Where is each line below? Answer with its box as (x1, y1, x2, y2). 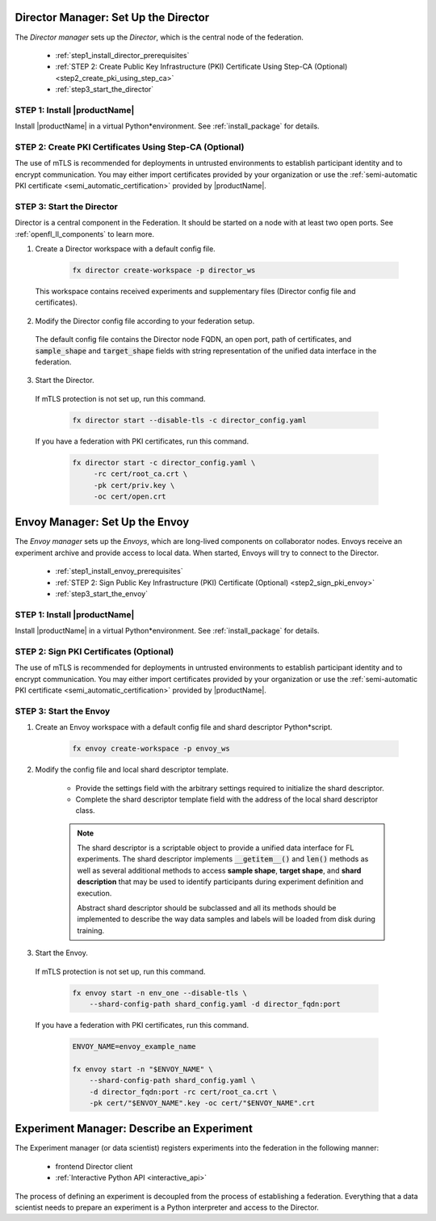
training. (77, 925, 105, 935)
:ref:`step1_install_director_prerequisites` (55, 50, 190, 60)
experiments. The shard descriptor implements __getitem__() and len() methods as (77, 854, 369, 864)
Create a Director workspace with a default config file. (35, 244, 216, 254)
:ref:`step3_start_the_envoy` (55, 588, 149, 598)
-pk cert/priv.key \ (93, 481, 175, 490)
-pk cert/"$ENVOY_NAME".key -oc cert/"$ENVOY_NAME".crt (89, 1098, 316, 1107)
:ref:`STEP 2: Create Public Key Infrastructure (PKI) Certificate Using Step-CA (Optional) (55, 61, 348, 72)
